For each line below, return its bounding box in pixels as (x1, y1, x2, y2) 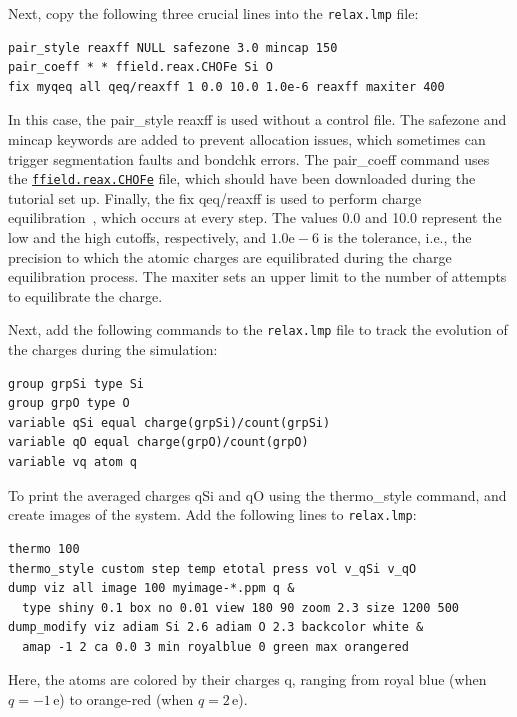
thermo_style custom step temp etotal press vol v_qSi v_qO (8, 561, 417, 576)
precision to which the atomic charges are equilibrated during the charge (8, 246, 452, 267)
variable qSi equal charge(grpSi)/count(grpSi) (8, 415, 331, 430)
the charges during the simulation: (8, 339, 218, 360)
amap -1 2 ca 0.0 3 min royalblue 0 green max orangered (22, 639, 409, 654)
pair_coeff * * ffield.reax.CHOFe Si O (8, 60, 273, 75)
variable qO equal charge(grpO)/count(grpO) (8, 435, 309, 450)
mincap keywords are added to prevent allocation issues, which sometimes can (8, 129, 486, 150)
